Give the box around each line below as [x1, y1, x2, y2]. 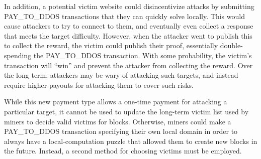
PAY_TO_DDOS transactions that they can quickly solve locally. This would [4, 11, 245, 21]
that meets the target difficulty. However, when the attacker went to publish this [4, 30, 252, 41]
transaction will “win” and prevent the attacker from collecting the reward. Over [4, 60, 253, 70]
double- [220, 40, 243, 51]
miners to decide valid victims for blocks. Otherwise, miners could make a [4, 116, 231, 126]
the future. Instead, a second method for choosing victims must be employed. [4, 145, 242, 156]
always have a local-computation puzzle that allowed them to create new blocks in [4, 135, 257, 146]
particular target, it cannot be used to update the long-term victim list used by [4, 106, 249, 116]
